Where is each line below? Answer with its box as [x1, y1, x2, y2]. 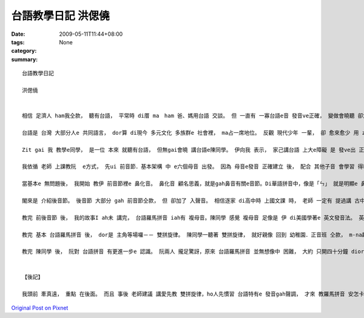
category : [11, 47, 37, 55]
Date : [11, 30, 25, 38]
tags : [11, 38, 25, 46]
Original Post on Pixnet [11, 304, 69, 311]
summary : [11, 55, 38, 63]
